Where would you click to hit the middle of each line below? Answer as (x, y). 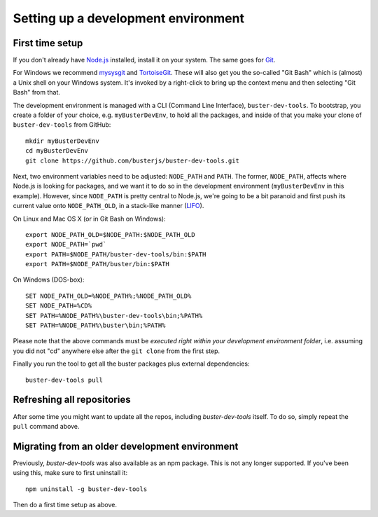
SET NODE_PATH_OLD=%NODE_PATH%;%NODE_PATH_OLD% (108, 296)
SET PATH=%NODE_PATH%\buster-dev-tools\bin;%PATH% (114, 316)
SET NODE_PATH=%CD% (59, 306)
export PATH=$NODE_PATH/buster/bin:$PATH (97, 264)
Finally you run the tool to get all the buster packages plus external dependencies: (131, 364)
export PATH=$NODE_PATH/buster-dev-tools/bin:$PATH (116, 254)
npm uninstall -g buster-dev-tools (86, 489)
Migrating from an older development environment (126, 446)
